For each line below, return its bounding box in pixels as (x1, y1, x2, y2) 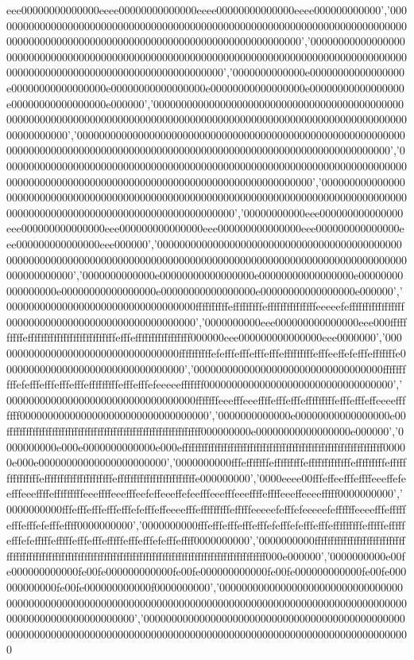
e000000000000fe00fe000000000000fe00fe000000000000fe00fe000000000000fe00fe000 (6, 563, 407, 580)
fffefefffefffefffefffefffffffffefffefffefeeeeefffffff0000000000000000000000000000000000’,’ (6, 376, 403, 392)
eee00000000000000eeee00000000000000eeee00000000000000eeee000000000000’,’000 (6, 2, 407, 18)
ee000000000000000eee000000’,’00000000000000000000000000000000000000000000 (6, 235, 402, 252)
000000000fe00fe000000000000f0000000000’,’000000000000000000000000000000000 (6, 578, 403, 595)
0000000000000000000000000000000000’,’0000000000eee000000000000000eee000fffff (6, 313, 407, 330)
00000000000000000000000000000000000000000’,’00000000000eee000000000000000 (6, 204, 404, 221)
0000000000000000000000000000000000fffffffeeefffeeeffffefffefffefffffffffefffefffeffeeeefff (6, 391, 406, 408)
